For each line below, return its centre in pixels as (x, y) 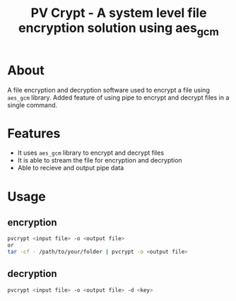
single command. (33, 105)
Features (34, 133)
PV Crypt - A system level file (119, 13)
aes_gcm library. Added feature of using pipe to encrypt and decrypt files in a (118, 98)
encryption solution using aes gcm (119, 29)
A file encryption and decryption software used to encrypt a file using (108, 90)
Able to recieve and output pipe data (71, 168)
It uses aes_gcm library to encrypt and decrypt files (91, 153)
